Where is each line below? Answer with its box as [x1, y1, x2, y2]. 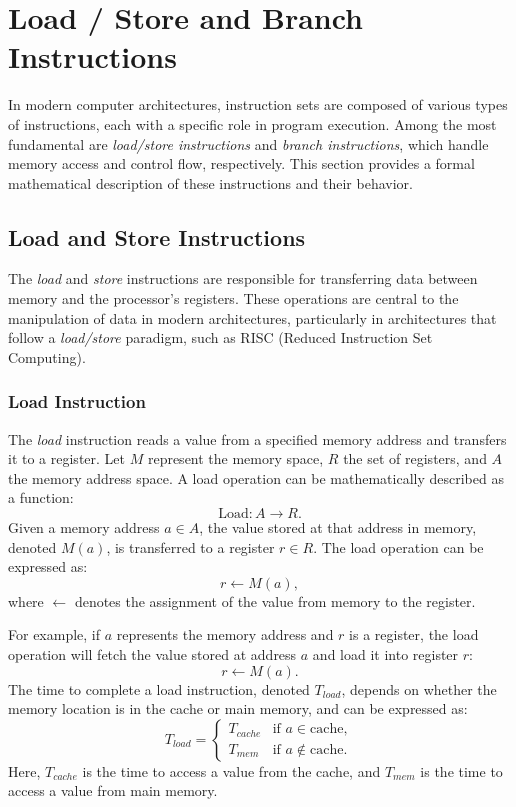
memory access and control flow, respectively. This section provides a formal [8, 153, 475, 174]
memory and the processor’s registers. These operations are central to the [8, 288, 459, 309]
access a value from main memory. [8, 780, 218, 801]
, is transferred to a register [106, 536, 275, 557]
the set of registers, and [343, 448, 487, 469]
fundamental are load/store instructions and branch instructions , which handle [8, 133, 489, 154]
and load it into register [312, 644, 459, 665]
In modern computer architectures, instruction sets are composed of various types [8, 94, 508, 115]
